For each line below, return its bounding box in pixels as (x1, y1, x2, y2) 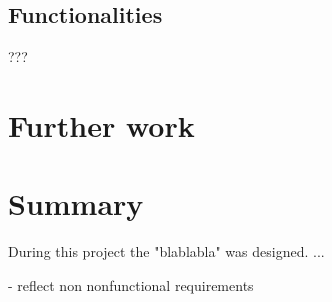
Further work (8, 104, 195, 145)
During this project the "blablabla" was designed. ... (8, 241, 325, 262)
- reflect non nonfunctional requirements (8, 274, 254, 295)
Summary (8, 183, 144, 224)
